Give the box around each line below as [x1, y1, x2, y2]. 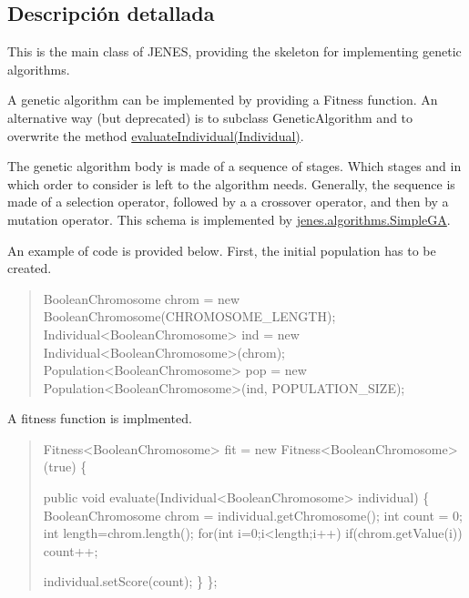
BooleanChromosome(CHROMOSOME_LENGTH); [43, 307, 336, 326]
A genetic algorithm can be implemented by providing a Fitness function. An [7, 90, 438, 109]
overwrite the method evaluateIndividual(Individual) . [7, 126, 304, 145]
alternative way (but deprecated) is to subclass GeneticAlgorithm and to [7, 107, 413, 127]
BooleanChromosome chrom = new [43, 289, 240, 308]
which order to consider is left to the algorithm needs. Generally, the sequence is [7, 174, 455, 193]
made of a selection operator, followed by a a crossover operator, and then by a [7, 192, 449, 211]
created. [7, 258, 52, 278]
